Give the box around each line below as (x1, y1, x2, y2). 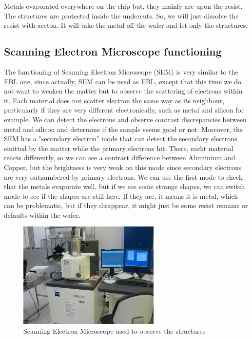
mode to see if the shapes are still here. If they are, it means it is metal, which (4, 190, 238, 201)
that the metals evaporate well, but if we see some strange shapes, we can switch (4, 181, 245, 191)
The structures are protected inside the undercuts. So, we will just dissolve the (4, 10, 239, 20)
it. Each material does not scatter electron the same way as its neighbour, (4, 95, 225, 105)
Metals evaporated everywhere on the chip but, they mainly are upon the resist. (4, 1, 243, 11)
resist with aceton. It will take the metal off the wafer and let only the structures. (4, 20, 248, 30)
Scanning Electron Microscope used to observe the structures (23, 326, 206, 336)
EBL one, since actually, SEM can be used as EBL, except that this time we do (4, 76, 241, 86)
